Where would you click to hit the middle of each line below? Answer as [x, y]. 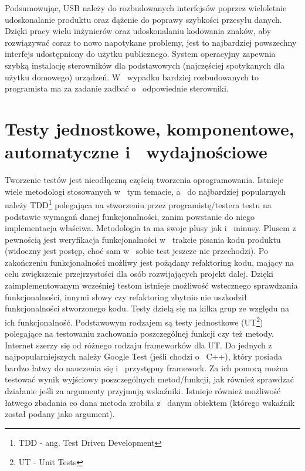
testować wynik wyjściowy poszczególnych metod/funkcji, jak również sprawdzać [150, 379]
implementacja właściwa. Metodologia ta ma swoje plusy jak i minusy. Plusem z [150, 228]
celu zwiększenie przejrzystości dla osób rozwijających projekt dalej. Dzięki [139, 274]
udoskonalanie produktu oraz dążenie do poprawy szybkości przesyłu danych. [143, 19]
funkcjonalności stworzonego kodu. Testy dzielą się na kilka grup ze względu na [147, 308]
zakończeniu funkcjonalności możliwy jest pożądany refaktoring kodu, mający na [149, 262]
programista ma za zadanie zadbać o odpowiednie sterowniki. [117, 88]
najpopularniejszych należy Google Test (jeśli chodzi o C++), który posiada [144, 356]
